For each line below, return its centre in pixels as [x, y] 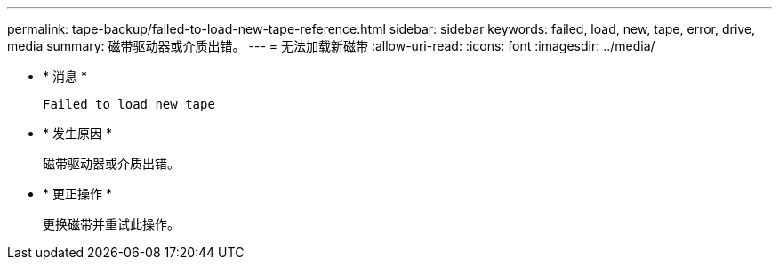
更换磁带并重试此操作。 [111, 224]
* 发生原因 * [77, 133]
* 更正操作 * [77, 194]
